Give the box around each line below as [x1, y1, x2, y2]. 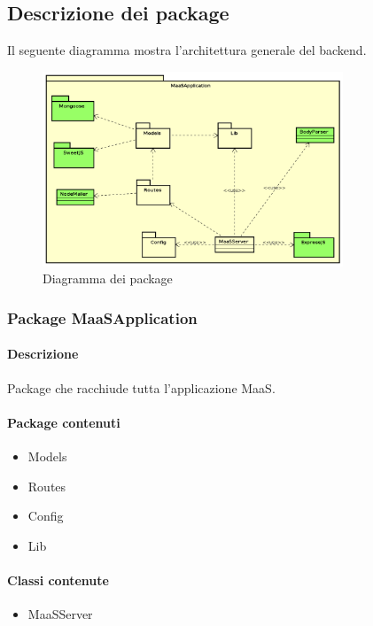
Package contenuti [7, 413, 120, 431]
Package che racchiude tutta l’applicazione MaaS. [7, 378, 276, 397]
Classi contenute [7, 570, 109, 589]
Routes [27, 476, 66, 495]
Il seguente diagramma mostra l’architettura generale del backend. [7, 41, 367, 59]
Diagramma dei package [43, 269, 173, 288]
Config [27, 506, 64, 525]
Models [27, 446, 67, 465]
